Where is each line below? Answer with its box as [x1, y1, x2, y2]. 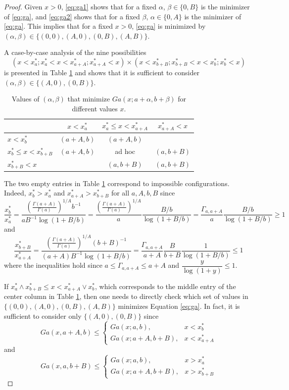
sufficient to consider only [4, 310, 82, 321]
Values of [11, 94, 40, 104]
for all [111, 188, 130, 198]
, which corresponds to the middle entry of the [95, 281, 236, 291]
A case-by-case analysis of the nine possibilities [4, 47, 146, 57]
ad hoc [115, 146, 136, 156]
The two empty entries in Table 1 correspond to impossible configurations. [4, 178, 230, 188]
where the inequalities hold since [4, 260, 102, 270]
